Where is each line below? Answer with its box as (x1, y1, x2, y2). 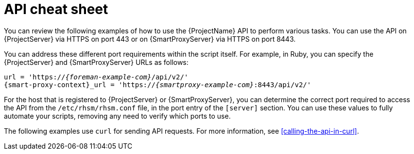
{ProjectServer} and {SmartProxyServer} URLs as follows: (4, 58, 189, 66)
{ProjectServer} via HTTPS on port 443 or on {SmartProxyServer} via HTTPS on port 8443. (4, 34, 296, 43)
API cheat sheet (4, 1, 108, 17)
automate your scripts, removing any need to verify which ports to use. (4, 111, 231, 120)
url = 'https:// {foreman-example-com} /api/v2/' (4, 73, 189, 81)
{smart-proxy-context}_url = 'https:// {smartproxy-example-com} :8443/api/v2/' (4, 80, 311, 89)
